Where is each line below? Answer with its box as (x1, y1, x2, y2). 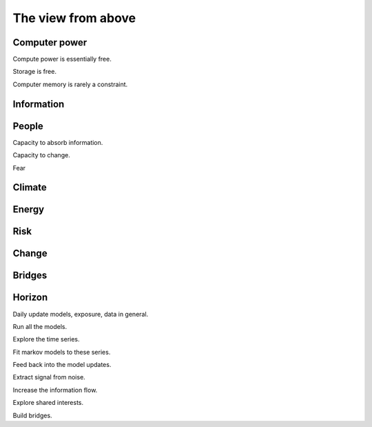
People (12, 120, 44, 132)
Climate (12, 181, 48, 193)
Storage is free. (12, 68, 56, 76)
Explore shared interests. (12, 399, 84, 407)
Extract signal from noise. (12, 373, 85, 381)
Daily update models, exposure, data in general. (12, 310, 149, 318)
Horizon (12, 292, 48, 304)
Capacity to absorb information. (12, 138, 103, 146)
